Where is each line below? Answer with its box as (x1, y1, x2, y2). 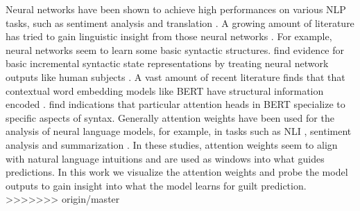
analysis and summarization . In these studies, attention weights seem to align (6, 137, 338, 152)
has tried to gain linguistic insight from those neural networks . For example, (6, 29, 332, 44)
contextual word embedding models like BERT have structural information (6, 83, 324, 98)
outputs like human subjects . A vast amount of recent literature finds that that (6, 69, 345, 84)
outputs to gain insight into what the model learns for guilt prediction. (6, 178, 307, 192)
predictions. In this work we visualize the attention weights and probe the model (6, 165, 348, 179)
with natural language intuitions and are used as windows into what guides (6, 151, 325, 165)
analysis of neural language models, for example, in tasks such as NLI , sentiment (6, 124, 352, 138)
